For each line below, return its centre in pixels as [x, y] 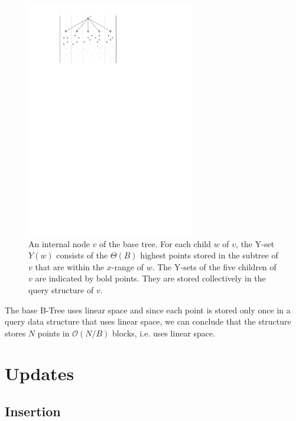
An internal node [59, 243]
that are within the [70, 266]
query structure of [61, 289]
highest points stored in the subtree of [209, 255]
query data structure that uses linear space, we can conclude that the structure [148, 321]
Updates [40, 373]
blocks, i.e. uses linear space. [164, 333]
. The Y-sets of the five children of [214, 266]
